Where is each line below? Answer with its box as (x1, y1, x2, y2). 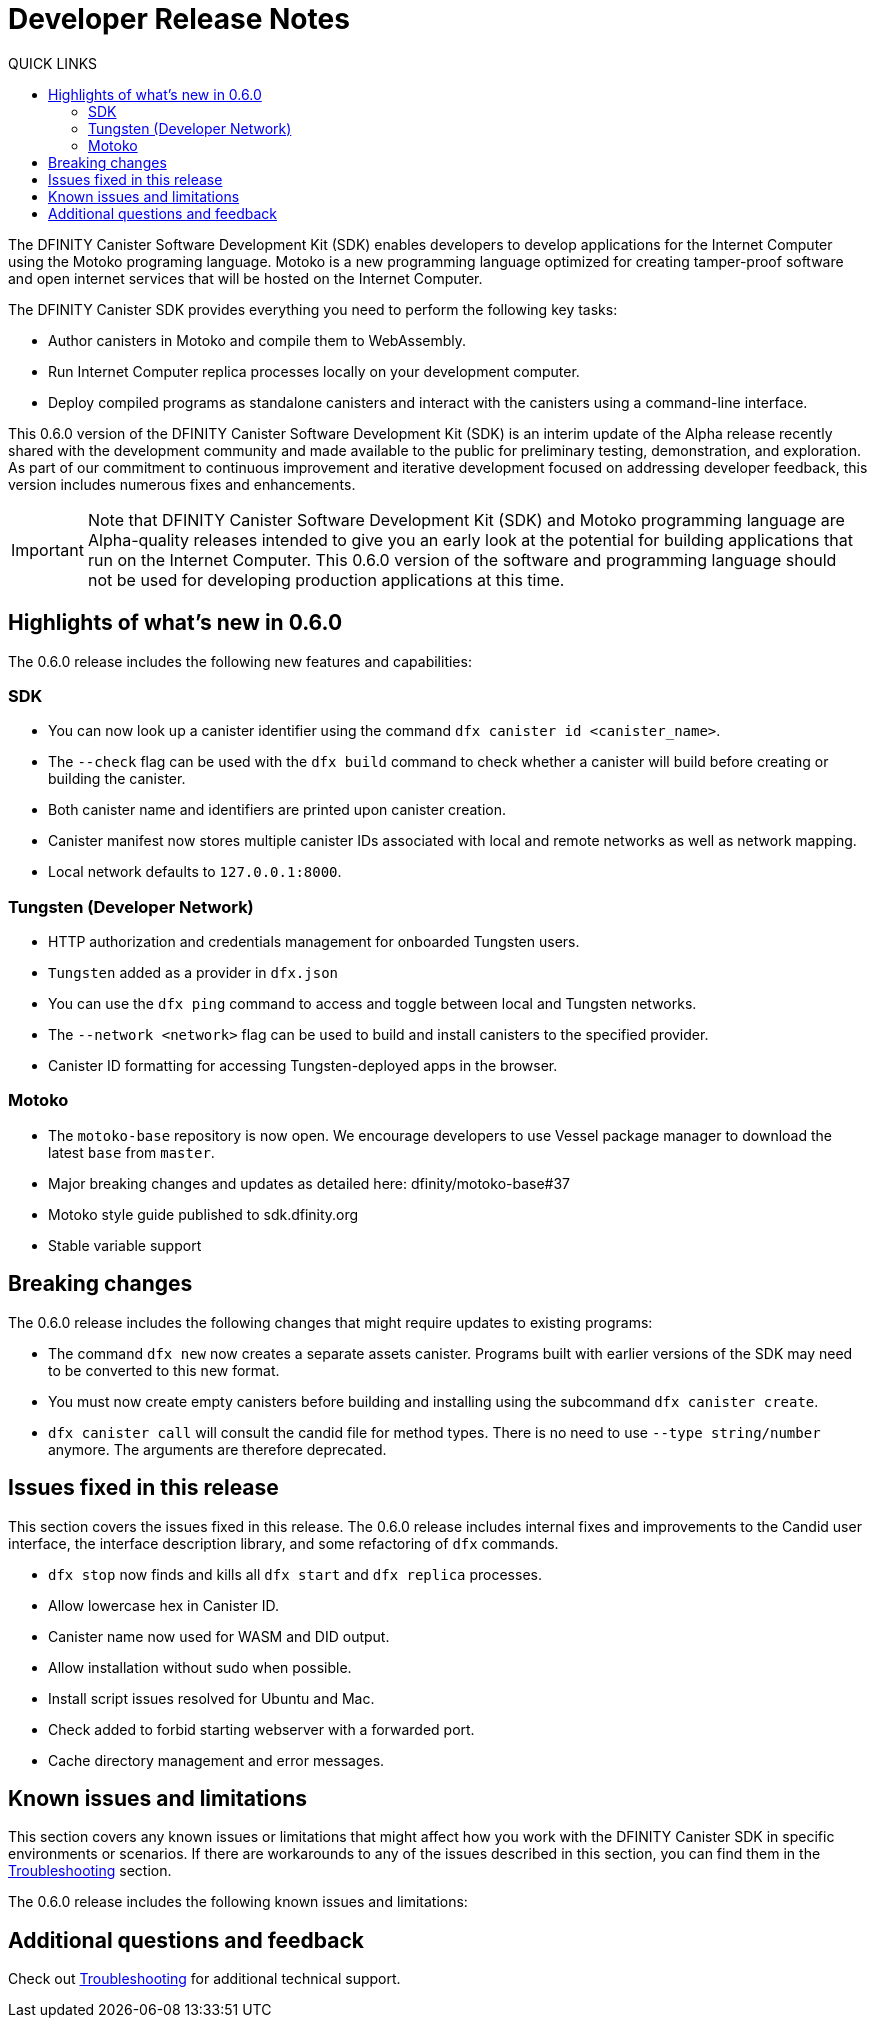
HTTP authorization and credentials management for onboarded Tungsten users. (48, 933, 580, 951)
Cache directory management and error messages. (48, 1751, 385, 1769)
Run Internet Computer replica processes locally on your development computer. (48, 362, 580, 380)
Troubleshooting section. (8, 1862, 172, 1880)
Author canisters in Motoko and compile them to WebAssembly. (48, 331, 467, 349)
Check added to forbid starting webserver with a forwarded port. (48, 1720, 475, 1738)
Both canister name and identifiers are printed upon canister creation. (48, 801, 506, 819)
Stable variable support (48, 1236, 202, 1254)
